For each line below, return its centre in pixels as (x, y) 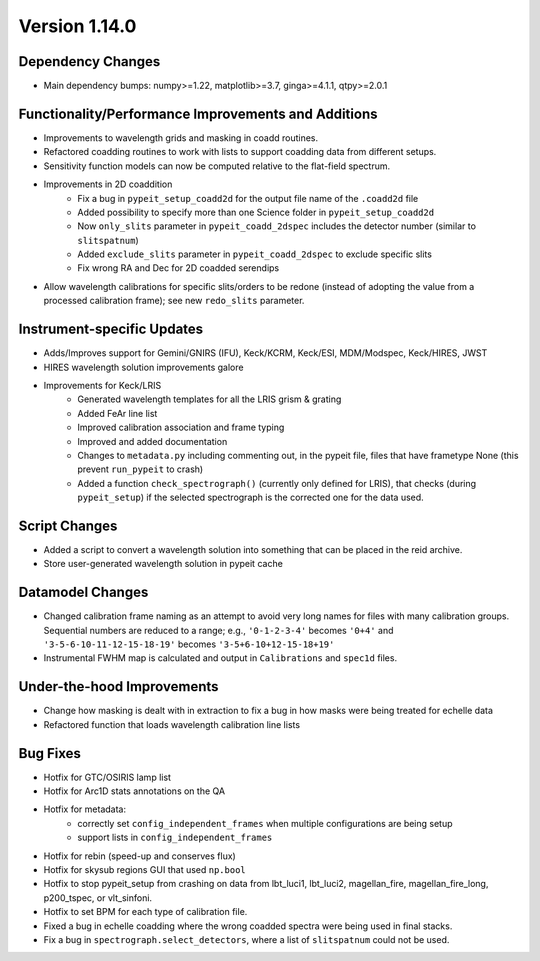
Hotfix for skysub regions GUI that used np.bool (145, 869)
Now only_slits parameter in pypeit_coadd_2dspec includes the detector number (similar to (277, 226)
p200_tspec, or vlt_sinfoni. (98, 897)
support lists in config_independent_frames (175, 837)
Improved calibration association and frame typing (181, 427)
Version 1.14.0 (77, 26)
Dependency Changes (89, 61)
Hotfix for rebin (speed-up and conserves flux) (140, 856)
